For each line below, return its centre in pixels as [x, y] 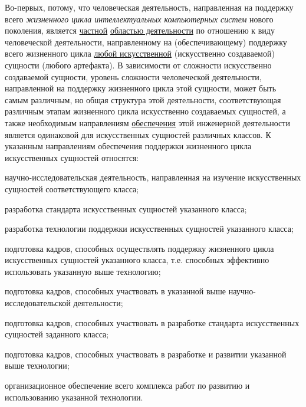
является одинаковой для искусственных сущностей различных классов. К [138, 134]
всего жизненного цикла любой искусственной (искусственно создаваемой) [140, 53]
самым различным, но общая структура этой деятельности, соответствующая [143, 99]
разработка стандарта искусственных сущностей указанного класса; [126, 209]
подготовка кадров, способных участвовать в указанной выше [115, 291]
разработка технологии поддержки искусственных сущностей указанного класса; [149, 229]
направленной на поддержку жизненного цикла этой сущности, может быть [141, 88]
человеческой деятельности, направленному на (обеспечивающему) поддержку [146, 42]
